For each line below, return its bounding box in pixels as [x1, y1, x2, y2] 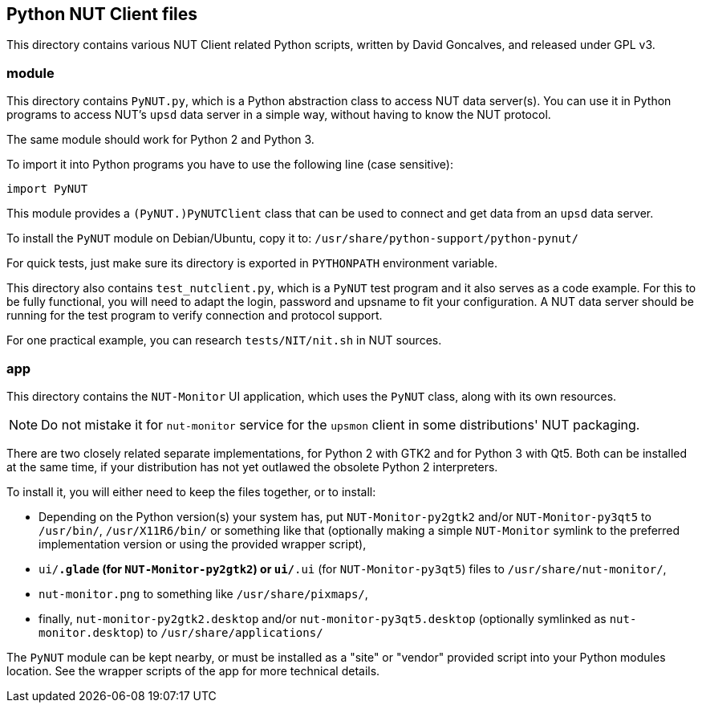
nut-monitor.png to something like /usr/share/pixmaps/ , [39, 586, 368, 601]
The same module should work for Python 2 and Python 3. [6, 132, 314, 147]
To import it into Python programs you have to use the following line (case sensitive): [6, 157, 454, 172]
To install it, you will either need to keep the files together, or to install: [6, 484, 376, 499]
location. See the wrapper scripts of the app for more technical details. [6, 663, 380, 678]
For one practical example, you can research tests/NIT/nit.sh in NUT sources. [6, 333, 442, 348]
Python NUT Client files [6, 4, 198, 24]
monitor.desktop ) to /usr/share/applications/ [39, 625, 323, 639]
